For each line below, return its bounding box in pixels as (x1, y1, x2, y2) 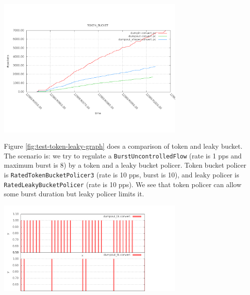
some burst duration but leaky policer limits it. (4, 189, 144, 199)
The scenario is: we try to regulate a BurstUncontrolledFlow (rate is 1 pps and (4, 150, 242, 160)
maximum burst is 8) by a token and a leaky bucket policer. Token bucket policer (4, 160, 247, 170)
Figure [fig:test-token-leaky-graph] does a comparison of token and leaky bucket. (4, 141, 243, 151)
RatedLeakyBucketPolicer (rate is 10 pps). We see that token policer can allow (4, 179, 242, 189)
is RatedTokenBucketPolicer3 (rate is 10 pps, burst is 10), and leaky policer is (4, 170, 239, 180)
